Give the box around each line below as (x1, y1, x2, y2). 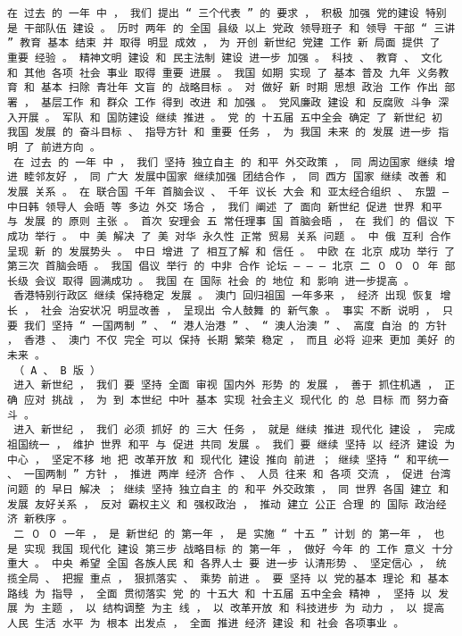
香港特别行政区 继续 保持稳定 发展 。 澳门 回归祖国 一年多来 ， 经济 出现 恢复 (13, 289, 434, 303)
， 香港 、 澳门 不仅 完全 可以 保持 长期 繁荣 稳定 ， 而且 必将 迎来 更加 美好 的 (7, 334, 456, 347)
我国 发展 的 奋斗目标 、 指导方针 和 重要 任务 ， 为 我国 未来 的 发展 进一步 (7, 126, 432, 139)
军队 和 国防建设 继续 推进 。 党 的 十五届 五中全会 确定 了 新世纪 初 (62, 111, 442, 124)
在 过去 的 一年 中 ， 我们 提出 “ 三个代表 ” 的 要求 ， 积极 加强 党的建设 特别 (7, 7, 447, 20)
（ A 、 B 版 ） (13, 364, 101, 377)
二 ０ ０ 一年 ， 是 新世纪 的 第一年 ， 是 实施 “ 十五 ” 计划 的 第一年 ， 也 (13, 527, 445, 540)
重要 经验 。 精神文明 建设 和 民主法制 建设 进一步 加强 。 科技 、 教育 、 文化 (7, 51, 442, 64)
